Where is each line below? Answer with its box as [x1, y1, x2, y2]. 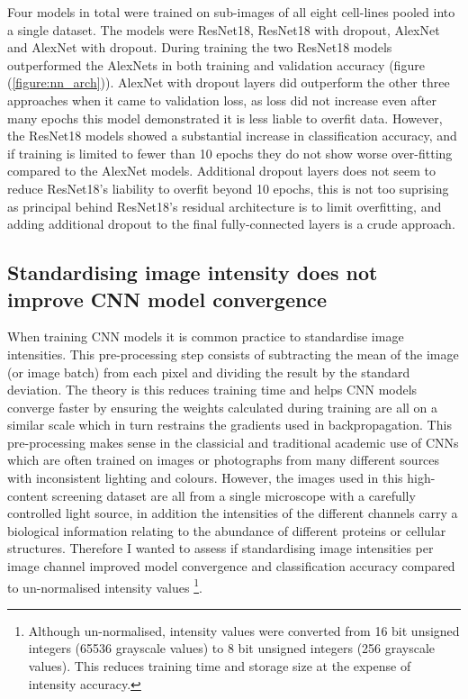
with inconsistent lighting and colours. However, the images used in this [7, 468, 403, 487]
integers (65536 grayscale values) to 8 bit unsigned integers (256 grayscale [28, 639, 436, 658]
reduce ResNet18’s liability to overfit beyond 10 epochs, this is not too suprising [7, 178, 449, 197]
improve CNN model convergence [7, 285, 328, 313]
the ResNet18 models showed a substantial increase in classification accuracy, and [7, 126, 457, 145]
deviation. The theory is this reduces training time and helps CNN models [7, 380, 418, 399]
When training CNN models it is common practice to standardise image [7, 327, 404, 346]
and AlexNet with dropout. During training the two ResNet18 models [7, 38, 392, 57]
